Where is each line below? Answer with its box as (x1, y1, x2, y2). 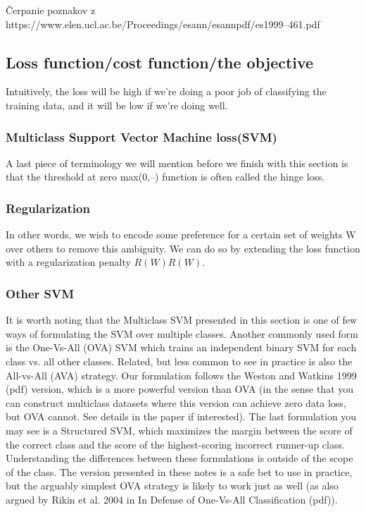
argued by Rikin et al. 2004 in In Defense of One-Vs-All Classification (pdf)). (6, 492, 338, 506)
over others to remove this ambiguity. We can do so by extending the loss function (6, 240, 360, 255)
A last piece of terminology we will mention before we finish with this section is (6, 155, 348, 170)
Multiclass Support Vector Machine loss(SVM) (6, 128, 277, 145)
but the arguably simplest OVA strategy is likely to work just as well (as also (6, 478, 339, 493)
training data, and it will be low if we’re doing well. (6, 97, 228, 112)
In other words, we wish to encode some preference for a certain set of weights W (6, 227, 356, 242)
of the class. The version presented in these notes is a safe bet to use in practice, (6, 464, 353, 479)
